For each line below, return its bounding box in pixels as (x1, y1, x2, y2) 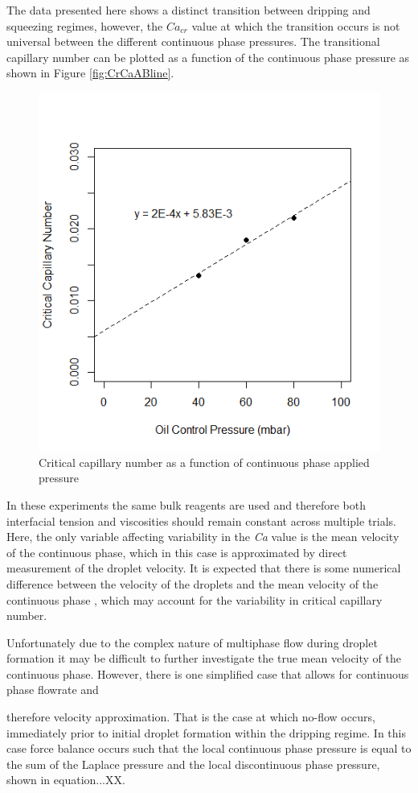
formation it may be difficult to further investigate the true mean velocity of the (6, 650, 402, 667)
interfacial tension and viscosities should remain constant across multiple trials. (6, 512, 397, 529)
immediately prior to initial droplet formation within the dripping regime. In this (6, 724, 406, 741)
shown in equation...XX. (6, 771, 125, 788)
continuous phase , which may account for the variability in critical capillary (6, 591, 383, 608)
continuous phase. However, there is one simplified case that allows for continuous (6, 665, 409, 682)
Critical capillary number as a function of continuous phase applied (39, 453, 370, 470)
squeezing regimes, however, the (6, 17, 163, 34)
